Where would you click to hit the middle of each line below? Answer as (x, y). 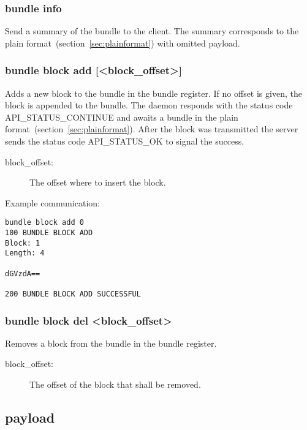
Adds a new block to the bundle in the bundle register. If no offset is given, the (153, 93)
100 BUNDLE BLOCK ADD (49, 233)
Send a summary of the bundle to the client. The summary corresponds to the (152, 31)
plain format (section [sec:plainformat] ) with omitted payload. (123, 43)
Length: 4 (25, 253)
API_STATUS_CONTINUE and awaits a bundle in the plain (122, 117)
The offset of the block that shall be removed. (115, 384)
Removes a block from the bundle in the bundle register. (111, 343)
